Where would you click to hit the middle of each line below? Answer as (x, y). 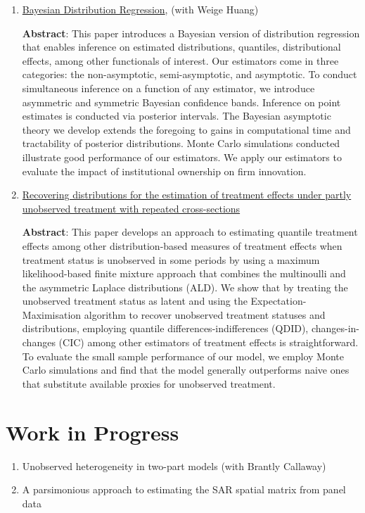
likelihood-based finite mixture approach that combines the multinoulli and (184, 273)
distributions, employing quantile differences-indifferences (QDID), (165, 328)
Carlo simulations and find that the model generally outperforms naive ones (186, 370)
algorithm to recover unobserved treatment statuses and (205, 314)
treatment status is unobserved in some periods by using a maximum (171, 259)
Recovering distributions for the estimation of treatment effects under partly (187, 195)
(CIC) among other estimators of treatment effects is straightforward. (209, 342)
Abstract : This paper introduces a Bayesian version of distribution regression (191, 33)
